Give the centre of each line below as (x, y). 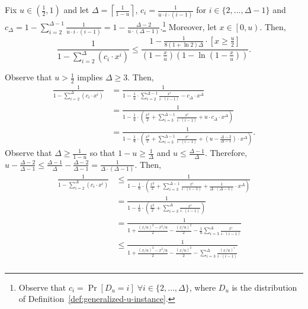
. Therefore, (226, 153)
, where (203, 287)
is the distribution (264, 287)
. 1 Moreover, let (188, 26)
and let (76, 9)
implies (90, 77)
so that (102, 153)
